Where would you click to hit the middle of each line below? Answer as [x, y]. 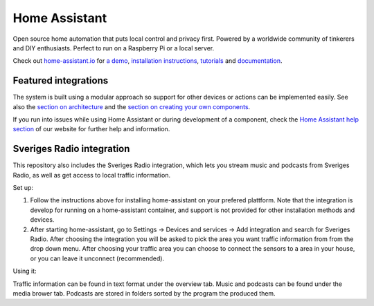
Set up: [23, 188]
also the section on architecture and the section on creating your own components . [132, 106]
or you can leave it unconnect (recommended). [97, 258]
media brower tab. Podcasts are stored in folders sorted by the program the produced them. [144, 293]
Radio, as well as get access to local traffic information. [92, 175]
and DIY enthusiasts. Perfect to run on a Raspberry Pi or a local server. [114, 48]
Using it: [25, 271]
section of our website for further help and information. [91, 129]
